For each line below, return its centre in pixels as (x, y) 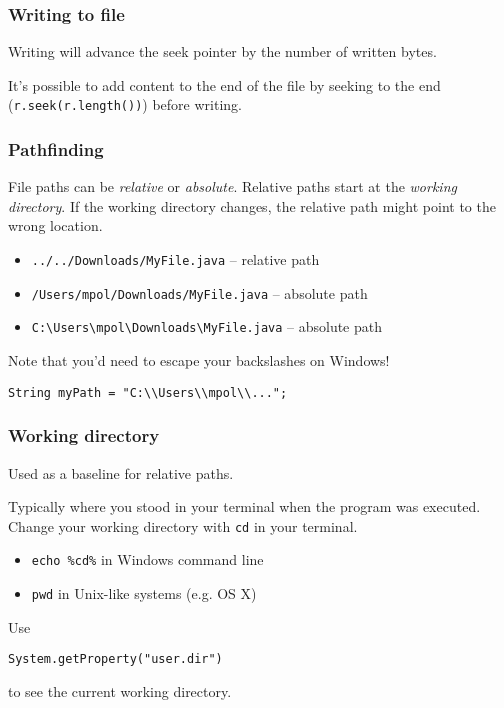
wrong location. (55, 225)
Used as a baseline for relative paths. (121, 472)
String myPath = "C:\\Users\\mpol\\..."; (148, 392)
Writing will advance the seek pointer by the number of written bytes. (222, 51)
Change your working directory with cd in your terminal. (183, 525)
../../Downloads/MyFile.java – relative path (175, 259)
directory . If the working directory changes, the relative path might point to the (252, 205)
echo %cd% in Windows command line (147, 559)
